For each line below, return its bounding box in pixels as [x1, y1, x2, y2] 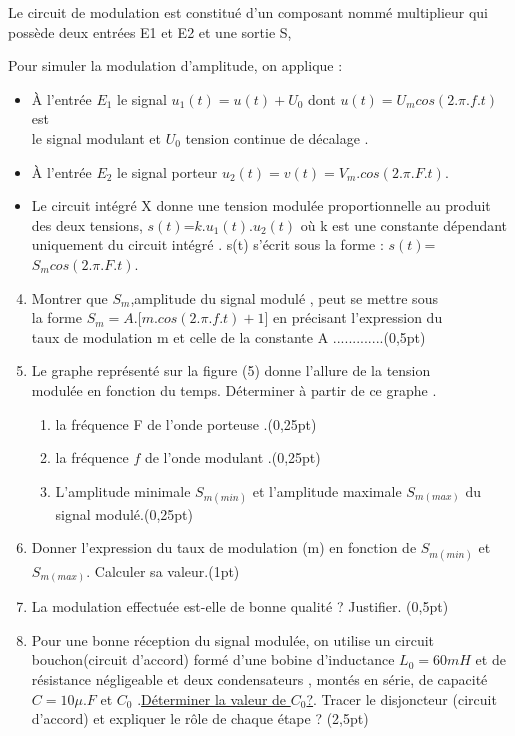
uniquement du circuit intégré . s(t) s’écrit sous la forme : [31, 234, 384, 255]
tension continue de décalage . [185, 127, 369, 148]
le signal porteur [117, 161, 218, 182]
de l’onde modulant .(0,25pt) [144, 447, 321, 468]
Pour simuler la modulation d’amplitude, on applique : [8, 55, 343, 76]
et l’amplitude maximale [252, 480, 402, 501]
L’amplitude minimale [55, 480, 191, 501]
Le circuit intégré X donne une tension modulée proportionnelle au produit [31, 195, 491, 216]
